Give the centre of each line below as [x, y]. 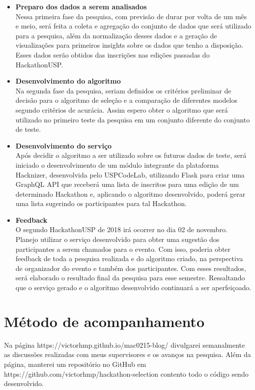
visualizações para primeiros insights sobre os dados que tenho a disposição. [129, 45]
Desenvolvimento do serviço [64, 145]
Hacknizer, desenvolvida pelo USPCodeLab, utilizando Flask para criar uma [130, 174]
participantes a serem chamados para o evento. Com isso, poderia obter [123, 249]
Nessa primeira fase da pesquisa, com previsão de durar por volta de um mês [131, 16]
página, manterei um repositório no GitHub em [75, 364]
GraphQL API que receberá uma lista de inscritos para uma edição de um [127, 184]
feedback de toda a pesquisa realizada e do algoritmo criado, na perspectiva [129, 258]
